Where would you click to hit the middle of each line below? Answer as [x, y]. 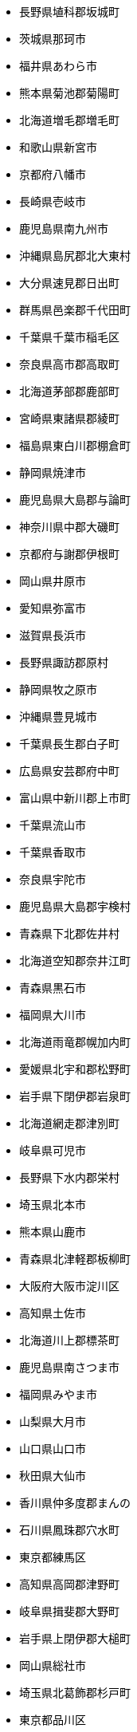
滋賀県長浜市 [53, 635]
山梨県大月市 [53, 1421]
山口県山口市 [53, 1449]
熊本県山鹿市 [53, 1232]
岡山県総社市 [53, 1665]
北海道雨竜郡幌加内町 [75, 1042]
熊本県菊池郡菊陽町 [69, 93]
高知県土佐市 [53, 1313]
